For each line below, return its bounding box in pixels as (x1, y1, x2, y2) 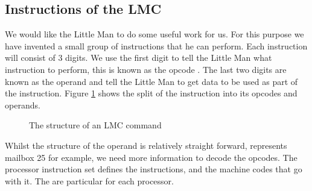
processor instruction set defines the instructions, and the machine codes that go (5, 163, 302, 175)
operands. (5, 98, 40, 111)
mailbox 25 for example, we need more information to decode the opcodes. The (5, 151, 298, 163)
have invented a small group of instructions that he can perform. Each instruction (5, 39, 308, 52)
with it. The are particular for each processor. (5, 174, 174, 187)
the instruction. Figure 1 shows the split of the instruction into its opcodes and (5, 87, 298, 99)
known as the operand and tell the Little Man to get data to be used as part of (5, 75, 298, 87)
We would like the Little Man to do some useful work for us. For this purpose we (5, 28, 304, 40)
